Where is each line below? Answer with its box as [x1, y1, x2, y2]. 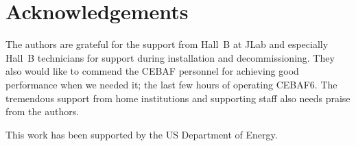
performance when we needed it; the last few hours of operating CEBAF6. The [5, 77, 337, 91]
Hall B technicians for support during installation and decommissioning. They [5, 50, 335, 64]
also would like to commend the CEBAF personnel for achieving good [5, 64, 299, 78]
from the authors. [5, 104, 80, 119]
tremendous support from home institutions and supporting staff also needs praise [5, 90, 351, 105]
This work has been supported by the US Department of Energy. [5, 127, 278, 141]
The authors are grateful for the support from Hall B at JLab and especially [5, 37, 329, 51]
